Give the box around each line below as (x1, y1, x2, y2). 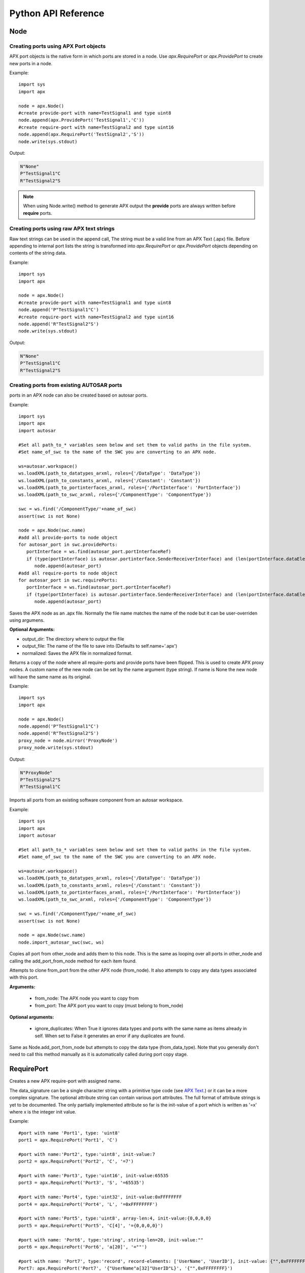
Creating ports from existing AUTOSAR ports (9, 381, 123, 389)
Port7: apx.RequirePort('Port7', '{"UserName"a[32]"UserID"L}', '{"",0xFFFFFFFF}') (18, 1265, 233, 1271)
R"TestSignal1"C (20, 784, 61, 790)
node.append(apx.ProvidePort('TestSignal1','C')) (18, 117, 145, 123)
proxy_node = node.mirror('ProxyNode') (18, 737, 118, 743)
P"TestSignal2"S (20, 777, 61, 783)
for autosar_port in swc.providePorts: (18, 542, 118, 547)
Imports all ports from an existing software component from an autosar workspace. (9, 797, 184, 803)
